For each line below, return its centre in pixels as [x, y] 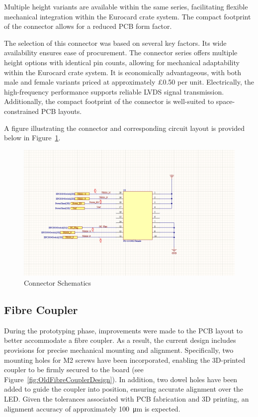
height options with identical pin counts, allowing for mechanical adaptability [122, 62]
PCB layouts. [61, 111]
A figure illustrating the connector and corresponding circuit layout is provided [124, 128]
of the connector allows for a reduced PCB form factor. [88, 26]
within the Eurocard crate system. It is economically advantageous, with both [123, 72]
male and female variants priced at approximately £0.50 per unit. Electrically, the [129, 82]
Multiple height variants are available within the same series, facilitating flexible [126, 6]
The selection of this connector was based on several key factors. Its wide [115, 43]
